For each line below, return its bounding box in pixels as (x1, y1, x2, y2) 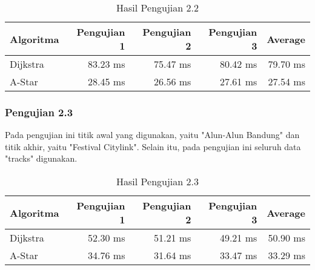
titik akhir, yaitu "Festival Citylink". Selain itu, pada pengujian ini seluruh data (5, 140, 301, 153)
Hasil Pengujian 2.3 (116, 174, 199, 188)
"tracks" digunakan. (5, 152, 78, 165)
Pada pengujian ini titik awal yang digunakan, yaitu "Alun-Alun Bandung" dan (5, 128, 300, 141)
